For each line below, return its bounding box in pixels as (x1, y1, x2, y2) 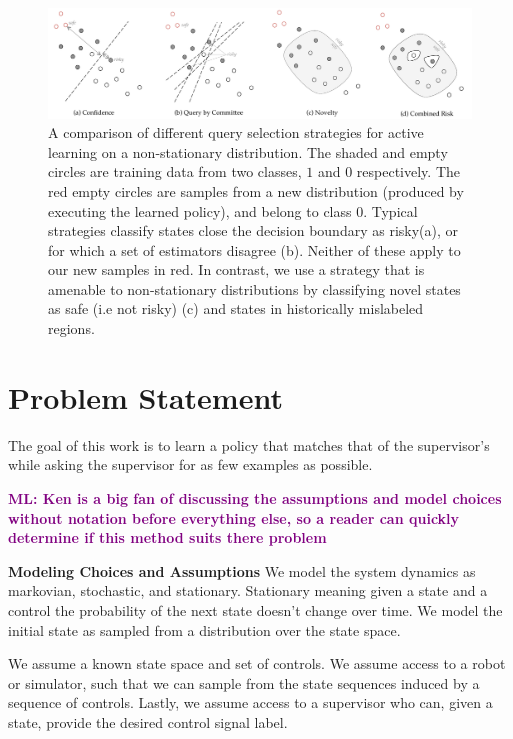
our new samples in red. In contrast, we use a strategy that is (48, 259, 425, 280)
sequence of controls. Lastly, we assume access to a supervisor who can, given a (8, 692, 493, 713)
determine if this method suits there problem (8, 527, 327, 548)
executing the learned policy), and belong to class (48, 200, 352, 221)
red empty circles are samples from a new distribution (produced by (48, 180, 464, 201)
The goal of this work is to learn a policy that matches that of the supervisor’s (8, 434, 490, 455)
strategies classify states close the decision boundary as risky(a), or (48, 220, 459, 241)
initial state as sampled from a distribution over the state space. (8, 619, 401, 640)
